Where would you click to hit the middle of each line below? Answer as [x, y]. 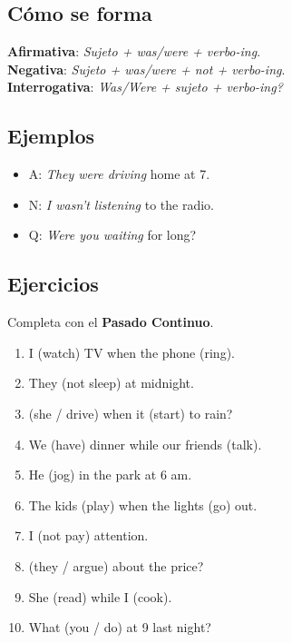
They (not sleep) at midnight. [111, 383]
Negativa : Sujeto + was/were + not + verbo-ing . [146, 69]
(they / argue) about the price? [116, 565]
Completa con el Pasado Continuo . [111, 322]
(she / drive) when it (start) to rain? [131, 413]
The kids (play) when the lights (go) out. [143, 505]
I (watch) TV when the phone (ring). [131, 352]
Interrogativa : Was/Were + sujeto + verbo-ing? [145, 87]
